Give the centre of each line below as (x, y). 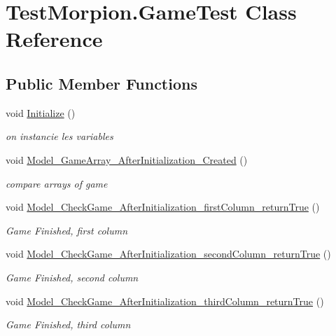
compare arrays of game (57, 183)
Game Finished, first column (67, 230)
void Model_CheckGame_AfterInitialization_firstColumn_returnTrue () (163, 207)
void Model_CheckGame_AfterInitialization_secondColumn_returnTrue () (168, 254)
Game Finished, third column (68, 324)
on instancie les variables (59, 136)
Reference (54, 39)
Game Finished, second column (72, 277)
